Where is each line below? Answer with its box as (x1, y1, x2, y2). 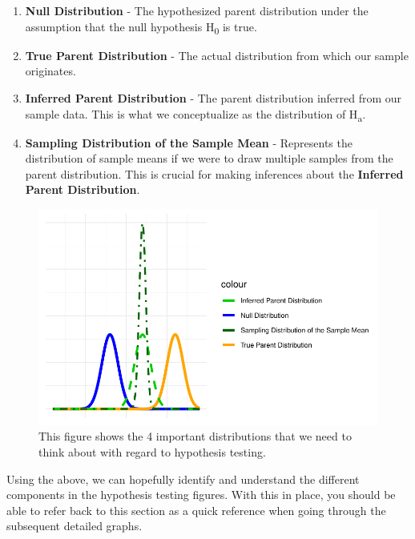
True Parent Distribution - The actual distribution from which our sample (25, 46, 409, 63)
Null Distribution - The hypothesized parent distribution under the (25, 2, 369, 18)
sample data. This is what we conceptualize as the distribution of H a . (25, 105, 366, 124)
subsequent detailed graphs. (6, 517, 143, 534)
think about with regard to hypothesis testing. (38, 444, 266, 460)
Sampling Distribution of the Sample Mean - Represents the (25, 134, 353, 151)
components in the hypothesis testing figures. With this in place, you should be (6, 486, 396, 503)
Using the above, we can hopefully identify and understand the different (6, 470, 360, 487)
